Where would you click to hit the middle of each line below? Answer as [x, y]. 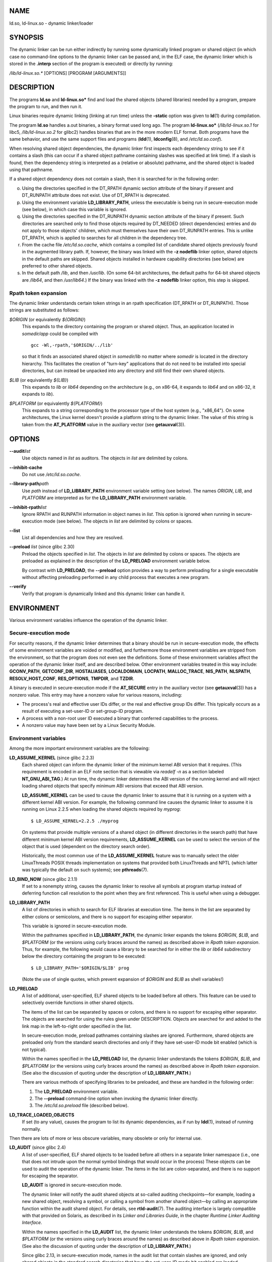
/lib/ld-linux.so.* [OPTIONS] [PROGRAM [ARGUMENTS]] [68, 73]
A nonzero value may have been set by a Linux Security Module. [89, 725]
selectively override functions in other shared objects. [78, 1003]
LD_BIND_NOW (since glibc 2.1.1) [43, 879]
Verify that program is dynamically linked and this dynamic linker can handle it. [104, 594]
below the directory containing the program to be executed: [84, 956]
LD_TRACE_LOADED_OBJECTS [42, 1115]
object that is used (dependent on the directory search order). [86, 846]
